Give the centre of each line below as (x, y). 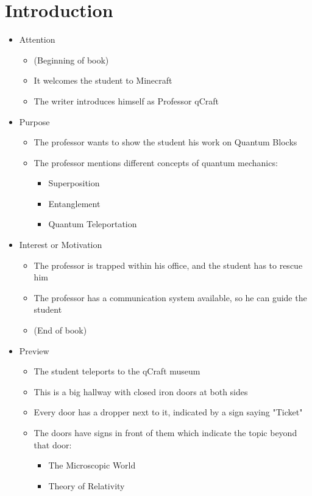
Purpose (34, 121)
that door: (53, 444)
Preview (34, 350)
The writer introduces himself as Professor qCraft (126, 100)
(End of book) (60, 330)
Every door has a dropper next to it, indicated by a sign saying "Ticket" (168, 412)
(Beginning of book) (71, 60)
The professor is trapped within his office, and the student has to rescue (168, 265)
